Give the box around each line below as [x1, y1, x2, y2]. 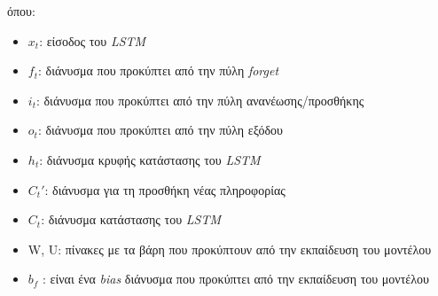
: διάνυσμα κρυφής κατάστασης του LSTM [39, 150, 261, 168]
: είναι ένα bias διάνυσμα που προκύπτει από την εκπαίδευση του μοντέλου [43, 269, 429, 288]
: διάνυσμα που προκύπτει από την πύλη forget [38, 61, 279, 80]
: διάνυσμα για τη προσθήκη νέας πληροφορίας [44, 180, 285, 199]
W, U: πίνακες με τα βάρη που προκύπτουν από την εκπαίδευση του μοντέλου [27, 239, 432, 258]
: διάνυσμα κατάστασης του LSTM [41, 210, 221, 229]
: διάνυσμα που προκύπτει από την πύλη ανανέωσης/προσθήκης [35, 90, 364, 109]
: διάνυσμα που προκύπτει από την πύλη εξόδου [37, 121, 283, 139]
